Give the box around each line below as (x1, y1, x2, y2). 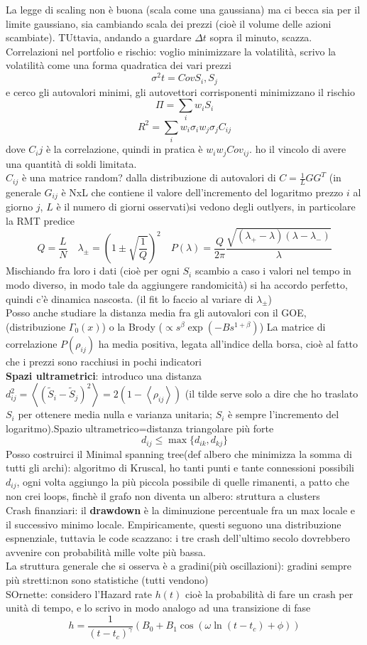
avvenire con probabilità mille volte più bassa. (6, 544, 206, 559)
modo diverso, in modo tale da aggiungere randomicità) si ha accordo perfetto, (6, 277, 348, 292)
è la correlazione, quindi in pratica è (45, 142, 203, 156)
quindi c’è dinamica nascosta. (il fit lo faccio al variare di (6, 291, 253, 306)
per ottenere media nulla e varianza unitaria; (18, 407, 212, 422)
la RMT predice (6, 213, 75, 228)
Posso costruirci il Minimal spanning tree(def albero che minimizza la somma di (6, 446, 352, 461)
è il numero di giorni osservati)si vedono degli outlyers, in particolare (56, 199, 356, 214)
